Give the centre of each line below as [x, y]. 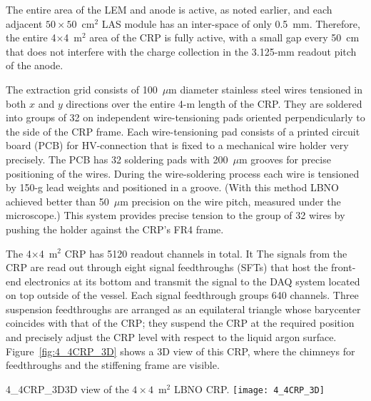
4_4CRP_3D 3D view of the [67, 389]
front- [344, 267]
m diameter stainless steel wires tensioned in [266, 89]
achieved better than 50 [57, 201]
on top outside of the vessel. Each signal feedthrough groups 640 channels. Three [182, 295]
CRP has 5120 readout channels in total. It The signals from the [206, 253]
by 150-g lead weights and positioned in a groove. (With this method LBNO [172, 187]
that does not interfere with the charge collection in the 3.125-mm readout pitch [181, 51]
